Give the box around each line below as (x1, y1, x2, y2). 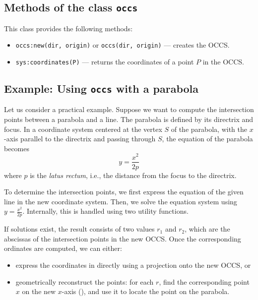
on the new (22, 286, 56, 297)
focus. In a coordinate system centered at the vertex (4, 123, 162, 134)
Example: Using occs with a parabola (4, 81, 199, 96)
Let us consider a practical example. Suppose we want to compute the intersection (4, 104, 254, 115)
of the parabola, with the (171, 123, 248, 134)
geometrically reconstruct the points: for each (15, 276, 154, 287)
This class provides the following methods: (4, 23, 133, 33)
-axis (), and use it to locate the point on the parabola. (62, 286, 230, 297)
